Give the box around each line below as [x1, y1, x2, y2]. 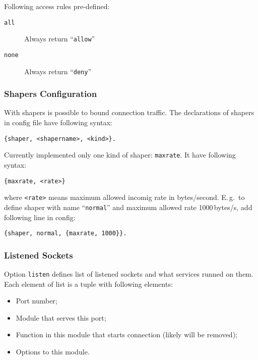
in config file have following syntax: [4, 117, 112, 128]
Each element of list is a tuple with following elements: [4, 278, 173, 289]
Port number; [16, 295, 57, 306]
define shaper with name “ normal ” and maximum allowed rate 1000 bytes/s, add [4, 201, 252, 212]
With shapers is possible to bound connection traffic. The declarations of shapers [4, 107, 254, 118]
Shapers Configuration [4, 87, 97, 100]
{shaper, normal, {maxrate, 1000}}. [4, 230, 127, 237]
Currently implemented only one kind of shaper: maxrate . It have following [4, 149, 236, 160]
